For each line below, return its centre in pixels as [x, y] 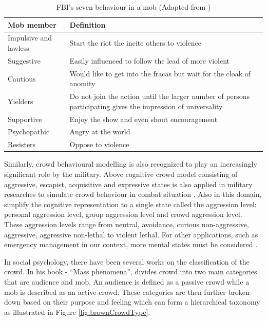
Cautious [22, 78]
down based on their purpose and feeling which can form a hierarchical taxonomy [132, 302]
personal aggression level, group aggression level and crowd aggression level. [123, 214]
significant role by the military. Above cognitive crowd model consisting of [121, 174]
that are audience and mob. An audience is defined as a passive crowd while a [127, 281]
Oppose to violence [99, 144]
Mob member [32, 24]
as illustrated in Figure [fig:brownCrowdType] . [77, 312]
